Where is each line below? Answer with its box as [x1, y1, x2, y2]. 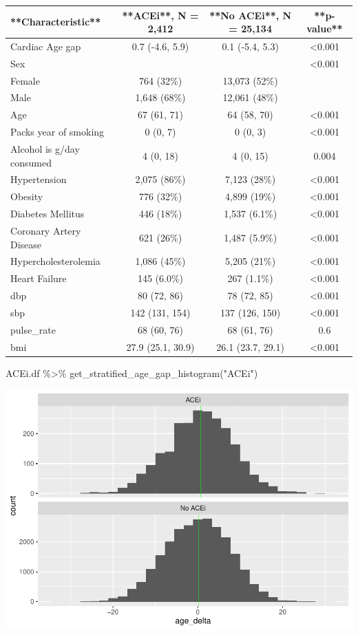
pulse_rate [10, 322, 56, 336]
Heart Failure [10, 271, 67, 286]
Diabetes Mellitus [10, 206, 85, 221]
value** [306, 21, 343, 36]
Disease [10, 237, 42, 251]
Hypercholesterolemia [10, 254, 101, 268]
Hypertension [10, 172, 67, 186]
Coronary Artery [10, 223, 81, 237]
